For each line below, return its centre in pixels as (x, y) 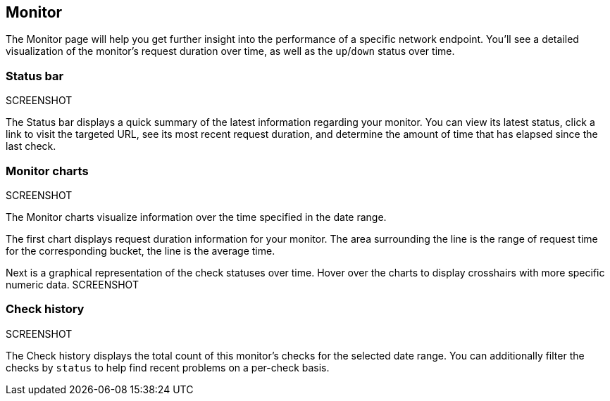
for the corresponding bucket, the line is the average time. (141, 250)
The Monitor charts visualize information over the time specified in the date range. (196, 217)
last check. (31, 146)
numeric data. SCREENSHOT (72, 284)
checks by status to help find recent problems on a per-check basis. (168, 367)
